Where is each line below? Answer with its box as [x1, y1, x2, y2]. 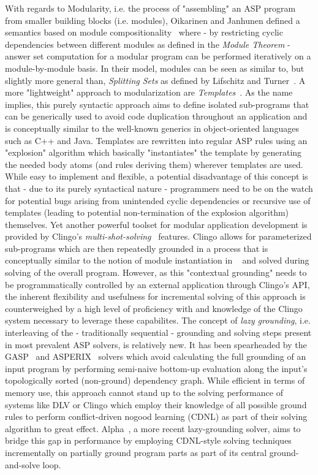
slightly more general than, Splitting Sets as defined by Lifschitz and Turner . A [5, 74, 306, 86]
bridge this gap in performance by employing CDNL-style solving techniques [5, 434, 292, 447]
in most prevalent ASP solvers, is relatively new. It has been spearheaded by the [5, 338, 307, 351]
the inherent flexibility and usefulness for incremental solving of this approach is [5, 290, 306, 303]
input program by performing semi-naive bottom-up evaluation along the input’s [5, 362, 308, 374]
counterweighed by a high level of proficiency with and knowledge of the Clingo [5, 302, 303, 314]
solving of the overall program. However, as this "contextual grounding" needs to [5, 266, 307, 279]
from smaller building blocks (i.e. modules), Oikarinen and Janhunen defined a [5, 13, 300, 26]
